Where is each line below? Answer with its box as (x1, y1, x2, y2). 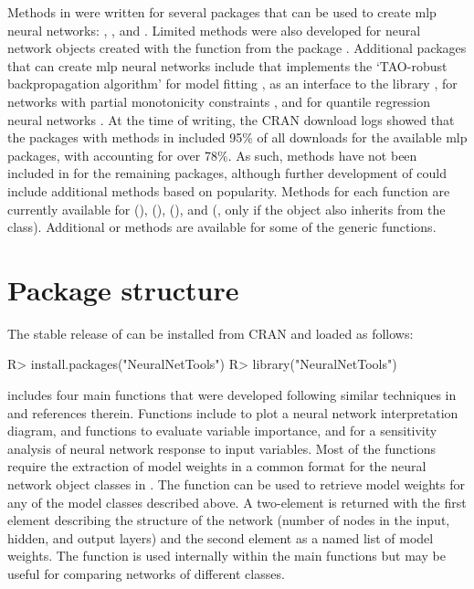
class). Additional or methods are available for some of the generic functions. (7, 217, 437, 237)
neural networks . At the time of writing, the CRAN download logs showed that (7, 110, 455, 129)
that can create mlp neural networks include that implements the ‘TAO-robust (7, 56, 448, 75)
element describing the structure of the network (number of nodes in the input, (7, 510, 450, 530)
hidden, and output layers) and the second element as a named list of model (7, 528, 434, 547)
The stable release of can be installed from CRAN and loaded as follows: (7, 323, 414, 342)
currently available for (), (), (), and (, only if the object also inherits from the (7, 199, 446, 218)
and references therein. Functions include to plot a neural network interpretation (7, 403, 458, 422)
